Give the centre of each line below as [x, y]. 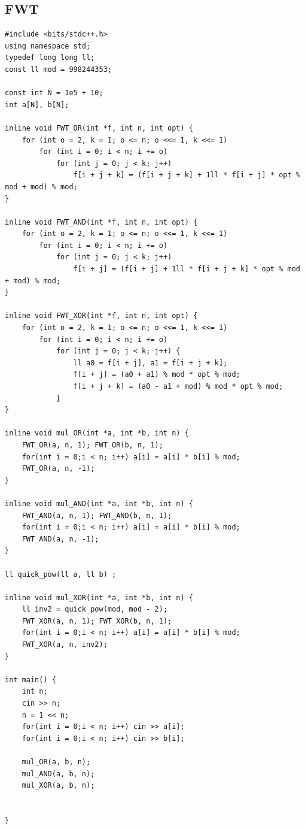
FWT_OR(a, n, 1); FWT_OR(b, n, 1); [92, 445]
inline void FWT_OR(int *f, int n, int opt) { [99, 128]
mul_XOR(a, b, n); [58, 786]
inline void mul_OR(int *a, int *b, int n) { [97, 433]
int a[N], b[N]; [37, 105]
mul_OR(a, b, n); [56, 762]
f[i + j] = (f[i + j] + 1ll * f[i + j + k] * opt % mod [187, 269]
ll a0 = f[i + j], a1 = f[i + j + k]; [150, 363]
